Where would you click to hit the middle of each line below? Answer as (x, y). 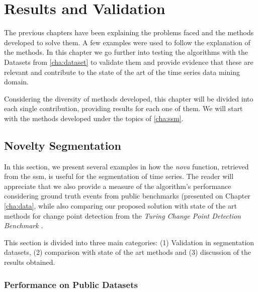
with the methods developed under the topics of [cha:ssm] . (94, 118)
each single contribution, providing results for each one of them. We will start (123, 108)
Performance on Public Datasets (71, 284)
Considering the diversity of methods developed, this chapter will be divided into (129, 98)
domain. (17, 82)
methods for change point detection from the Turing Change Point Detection (122, 215)
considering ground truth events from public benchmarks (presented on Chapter (127, 196)
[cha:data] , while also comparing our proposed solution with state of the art (120, 206)
